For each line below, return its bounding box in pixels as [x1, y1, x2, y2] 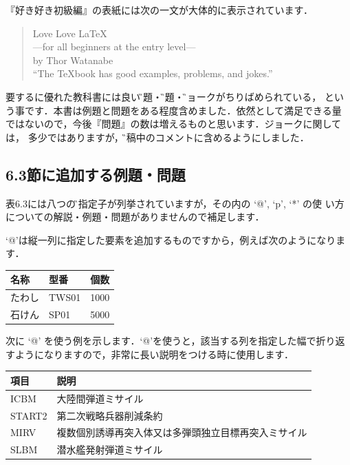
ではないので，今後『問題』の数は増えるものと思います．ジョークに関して [6, 116, 342, 131]
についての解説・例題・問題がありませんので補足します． [6, 209, 265, 224]
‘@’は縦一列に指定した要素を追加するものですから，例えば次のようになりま [6, 232, 346, 247]
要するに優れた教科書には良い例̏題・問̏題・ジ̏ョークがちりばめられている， [6, 89, 322, 103]
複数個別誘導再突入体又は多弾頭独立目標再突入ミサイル [56, 425, 307, 440]
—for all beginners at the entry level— [32, 39, 196, 54]
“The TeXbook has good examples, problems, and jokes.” [32, 66, 273, 81]
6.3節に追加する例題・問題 [6, 163, 186, 185]
